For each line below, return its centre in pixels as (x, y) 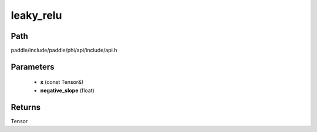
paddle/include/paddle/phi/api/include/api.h (64, 50)
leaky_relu (36, 15)
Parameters (33, 67)
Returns (26, 107)
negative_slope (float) (68, 90)
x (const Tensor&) (62, 82)
